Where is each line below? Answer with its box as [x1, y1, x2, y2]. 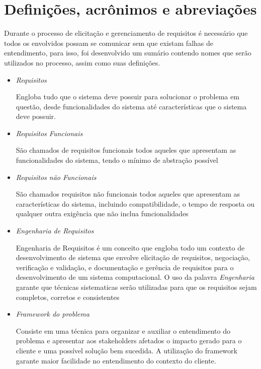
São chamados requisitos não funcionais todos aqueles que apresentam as [16, 189, 240, 199]
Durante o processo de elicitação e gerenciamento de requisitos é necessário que [4, 28, 248, 38]
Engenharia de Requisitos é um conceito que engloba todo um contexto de [16, 242, 245, 253]
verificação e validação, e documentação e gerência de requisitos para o [16, 262, 234, 272]
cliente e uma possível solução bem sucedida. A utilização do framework [16, 345, 237, 355]
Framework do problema [16, 309, 90, 319]
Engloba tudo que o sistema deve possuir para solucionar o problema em [16, 91, 239, 102]
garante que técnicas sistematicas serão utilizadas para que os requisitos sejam [16, 282, 257, 292]
